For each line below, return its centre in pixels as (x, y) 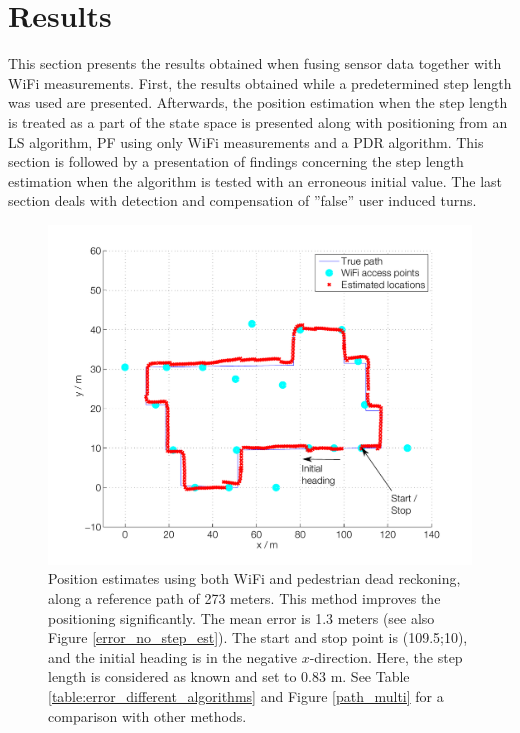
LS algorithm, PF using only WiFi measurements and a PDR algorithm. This (246, 141)
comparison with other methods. (147, 715)
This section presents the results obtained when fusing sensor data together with (255, 63)
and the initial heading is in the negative (172, 656)
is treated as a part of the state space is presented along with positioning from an (258, 121)
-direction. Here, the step (386, 656)
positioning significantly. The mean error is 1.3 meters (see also (241, 617)
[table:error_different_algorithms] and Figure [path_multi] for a (246, 695)
